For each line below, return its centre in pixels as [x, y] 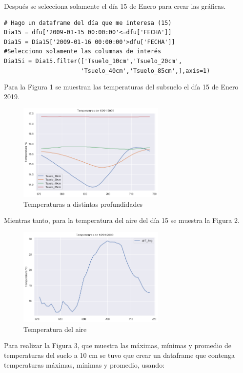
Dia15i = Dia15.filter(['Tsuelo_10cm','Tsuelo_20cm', [93, 61]
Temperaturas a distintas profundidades [83, 204]
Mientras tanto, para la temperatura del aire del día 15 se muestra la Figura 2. [122, 220]
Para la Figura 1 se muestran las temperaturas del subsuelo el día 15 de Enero [121, 87]
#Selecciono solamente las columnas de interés [83, 52]
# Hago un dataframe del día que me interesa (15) [88, 23]
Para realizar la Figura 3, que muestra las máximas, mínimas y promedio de [118, 345]
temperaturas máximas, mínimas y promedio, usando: [84, 364]
